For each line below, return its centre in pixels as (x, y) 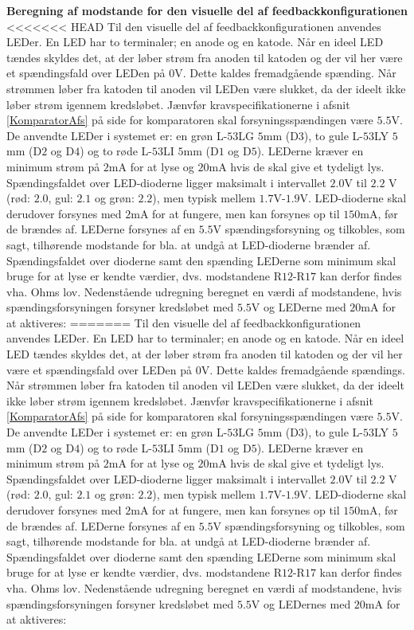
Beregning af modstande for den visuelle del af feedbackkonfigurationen (207, 10)
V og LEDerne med (299, 307)
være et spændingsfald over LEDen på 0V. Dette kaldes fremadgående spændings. (206, 369)
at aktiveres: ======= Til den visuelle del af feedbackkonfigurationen (184, 322)
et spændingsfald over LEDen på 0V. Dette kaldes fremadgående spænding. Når (201, 73)
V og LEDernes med (301, 603)
